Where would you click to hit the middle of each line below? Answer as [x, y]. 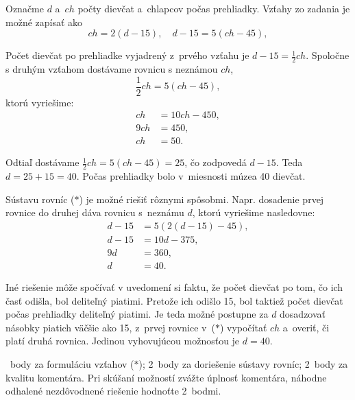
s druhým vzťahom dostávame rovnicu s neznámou [112, 69]
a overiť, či [306, 327]
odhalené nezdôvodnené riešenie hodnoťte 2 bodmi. [113, 391]
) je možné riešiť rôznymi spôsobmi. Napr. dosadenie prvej [201, 199]
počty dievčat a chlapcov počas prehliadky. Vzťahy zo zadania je [214, 8]
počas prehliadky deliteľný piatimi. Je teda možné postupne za [137, 314]
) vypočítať [243, 327]
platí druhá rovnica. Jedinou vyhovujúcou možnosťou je [123, 341]
